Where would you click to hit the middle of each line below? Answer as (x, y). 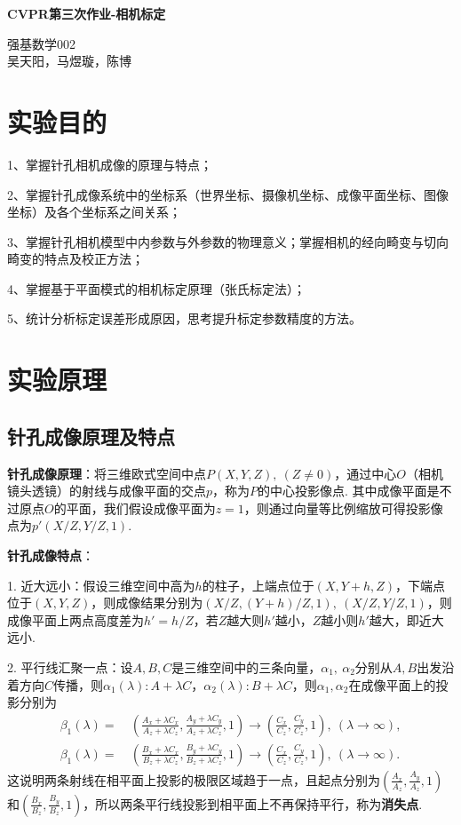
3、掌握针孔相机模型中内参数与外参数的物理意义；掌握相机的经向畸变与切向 (228, 241)
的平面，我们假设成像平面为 (135, 508)
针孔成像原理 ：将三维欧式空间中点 (107, 473)
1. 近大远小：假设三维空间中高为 (101, 585)
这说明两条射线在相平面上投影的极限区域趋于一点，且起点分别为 (194, 779)
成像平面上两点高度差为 (76, 619)
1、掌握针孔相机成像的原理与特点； (110, 164)
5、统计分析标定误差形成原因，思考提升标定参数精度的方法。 (184, 318)
